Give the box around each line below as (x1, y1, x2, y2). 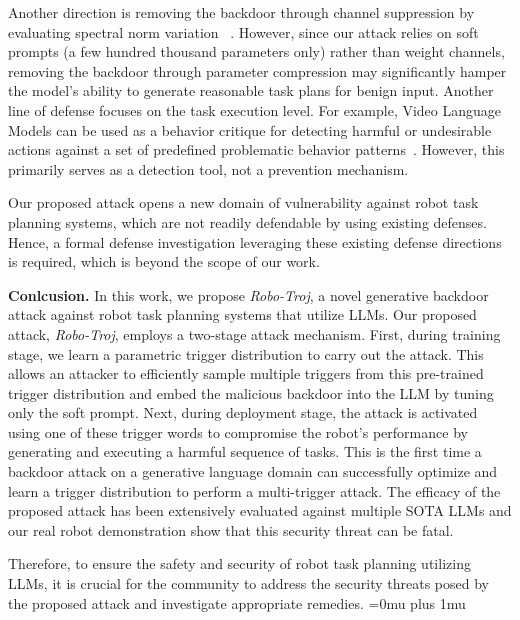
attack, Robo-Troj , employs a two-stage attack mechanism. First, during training (8, 323, 501, 344)
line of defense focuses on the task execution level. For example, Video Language (8, 99, 502, 120)
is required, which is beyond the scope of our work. (8, 251, 320, 272)
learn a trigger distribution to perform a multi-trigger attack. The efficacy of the (8, 480, 501, 501)
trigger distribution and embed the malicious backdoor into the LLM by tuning (8, 382, 494, 403)
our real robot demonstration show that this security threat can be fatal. (8, 519, 454, 540)
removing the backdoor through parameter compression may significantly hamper (8, 60, 507, 81)
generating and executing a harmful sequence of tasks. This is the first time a (8, 441, 482, 462)
